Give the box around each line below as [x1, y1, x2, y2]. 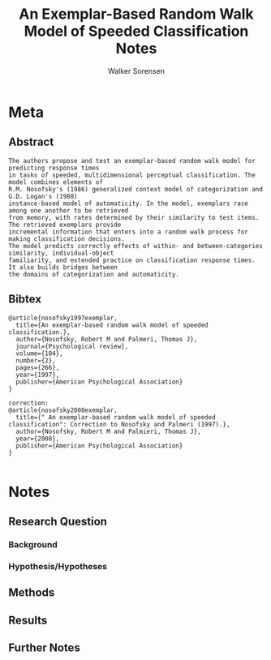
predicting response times [8, 164, 100, 172]
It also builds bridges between [8, 263, 118, 272]
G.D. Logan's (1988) [8, 192, 79, 200]
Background [8, 539, 58, 551]
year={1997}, [15, 371, 60, 379]
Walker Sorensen [108, 66, 165, 75]
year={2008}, [15, 435, 60, 443]
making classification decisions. [8, 234, 126, 243]
